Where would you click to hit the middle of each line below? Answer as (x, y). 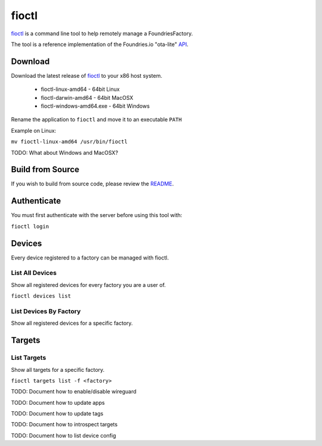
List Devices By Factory (46, 311)
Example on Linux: (34, 130)
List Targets (29, 358)
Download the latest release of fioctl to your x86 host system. (86, 75)
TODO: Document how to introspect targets (64, 424)
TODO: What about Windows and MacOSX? (65, 152)
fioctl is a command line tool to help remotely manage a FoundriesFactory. (102, 33)
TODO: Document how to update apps (58, 402)
